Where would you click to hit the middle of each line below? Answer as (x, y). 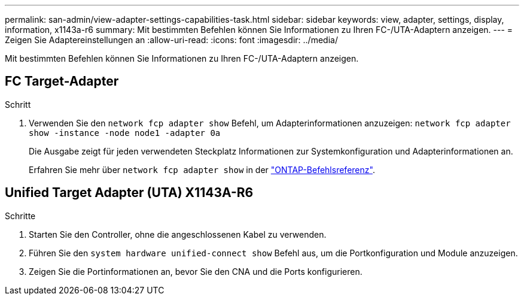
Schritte (20, 216)
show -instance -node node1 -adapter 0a (125, 133)
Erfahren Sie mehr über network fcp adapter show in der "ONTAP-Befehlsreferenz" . (202, 169)
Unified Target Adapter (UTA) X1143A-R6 (129, 193)
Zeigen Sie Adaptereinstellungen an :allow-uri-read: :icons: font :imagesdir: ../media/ (171, 40)
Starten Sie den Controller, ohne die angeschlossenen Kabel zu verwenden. (178, 234)
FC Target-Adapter (62, 81)
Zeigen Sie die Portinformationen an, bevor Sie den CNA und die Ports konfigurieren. (196, 271)
